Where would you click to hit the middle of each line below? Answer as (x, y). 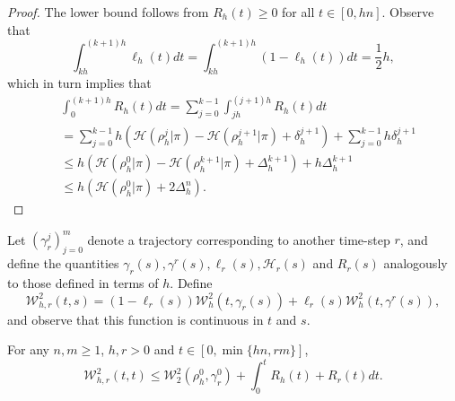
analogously (416, 263)
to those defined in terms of (83, 283)
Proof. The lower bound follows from (108, 12)
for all (298, 12)
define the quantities (63, 263)
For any (28, 349)
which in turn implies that (79, 83)
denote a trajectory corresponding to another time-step (239, 239)
